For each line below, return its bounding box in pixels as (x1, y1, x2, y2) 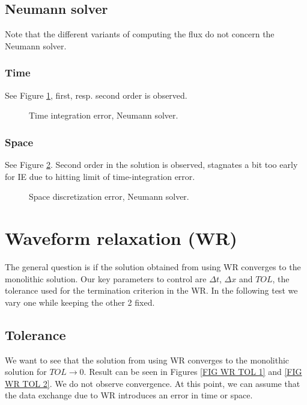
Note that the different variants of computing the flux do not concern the (5, 28, 275, 40)
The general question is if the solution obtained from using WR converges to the (5, 260, 301, 273)
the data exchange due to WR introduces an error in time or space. (5, 389, 253, 401)
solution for (5, 365, 47, 378)
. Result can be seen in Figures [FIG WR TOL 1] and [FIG (84, 365, 302, 378)
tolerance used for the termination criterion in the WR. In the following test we (5, 284, 298, 297)
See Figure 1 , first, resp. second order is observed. (5, 88, 187, 101)
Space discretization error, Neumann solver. (29, 190, 189, 203)
